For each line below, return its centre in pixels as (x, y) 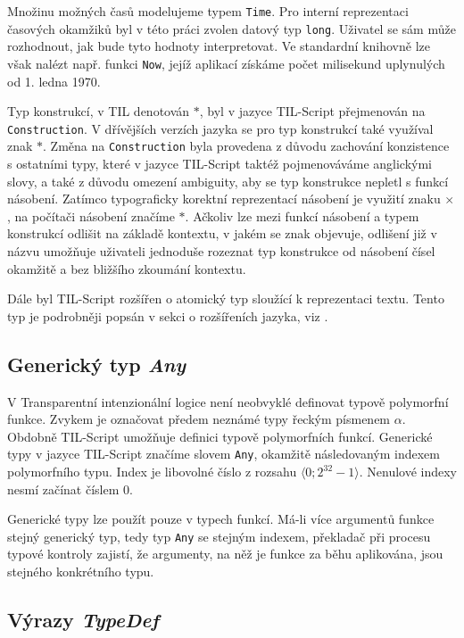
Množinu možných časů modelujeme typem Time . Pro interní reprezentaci (208, 11)
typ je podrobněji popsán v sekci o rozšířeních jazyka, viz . (168, 315)
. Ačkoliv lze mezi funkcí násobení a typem (302, 215)
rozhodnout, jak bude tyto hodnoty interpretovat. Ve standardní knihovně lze (219, 46)
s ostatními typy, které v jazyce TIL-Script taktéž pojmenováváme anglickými (220, 164)
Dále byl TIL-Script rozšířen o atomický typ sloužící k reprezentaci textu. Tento (226, 298)
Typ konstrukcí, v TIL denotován (99, 111)
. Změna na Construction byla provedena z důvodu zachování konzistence (246, 146)
